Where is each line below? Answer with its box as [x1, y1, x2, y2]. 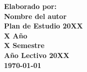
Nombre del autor [4, 10, 67, 21]
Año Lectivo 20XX [4, 49, 70, 60]
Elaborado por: [4, 1, 57, 11]
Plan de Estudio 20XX [4, 20, 83, 31]
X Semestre [4, 40, 45, 50]
